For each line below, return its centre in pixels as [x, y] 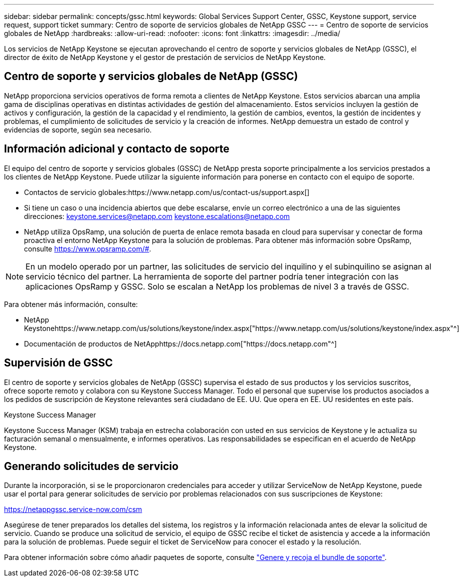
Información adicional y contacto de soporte [117, 149]
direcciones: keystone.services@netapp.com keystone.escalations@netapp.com [157, 216]
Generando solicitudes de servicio [91, 466]
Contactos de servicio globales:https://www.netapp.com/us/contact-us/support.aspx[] [167, 192]
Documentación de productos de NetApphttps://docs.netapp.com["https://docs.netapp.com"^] [180, 343]
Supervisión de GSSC [58, 363]
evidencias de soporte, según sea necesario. [78, 129]
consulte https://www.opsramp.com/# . [88, 248]
